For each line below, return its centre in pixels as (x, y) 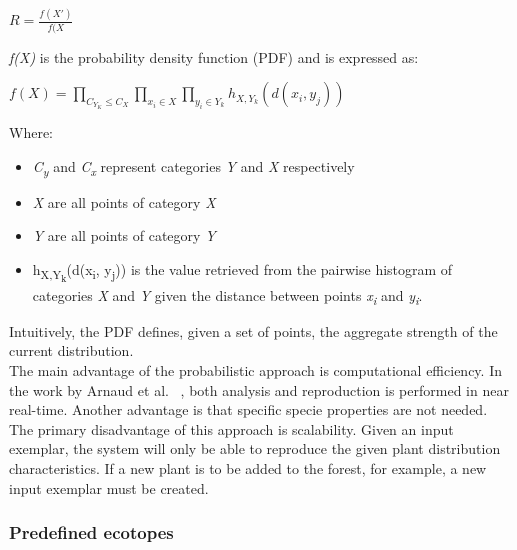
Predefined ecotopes (91, 532)
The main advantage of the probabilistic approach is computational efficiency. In (255, 370)
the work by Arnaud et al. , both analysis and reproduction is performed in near (259, 389)
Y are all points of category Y (124, 235)
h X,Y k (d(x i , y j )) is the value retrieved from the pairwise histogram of (242, 272)
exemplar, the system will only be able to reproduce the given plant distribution (255, 448)
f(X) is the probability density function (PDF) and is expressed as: (214, 56)
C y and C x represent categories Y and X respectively (193, 167)
